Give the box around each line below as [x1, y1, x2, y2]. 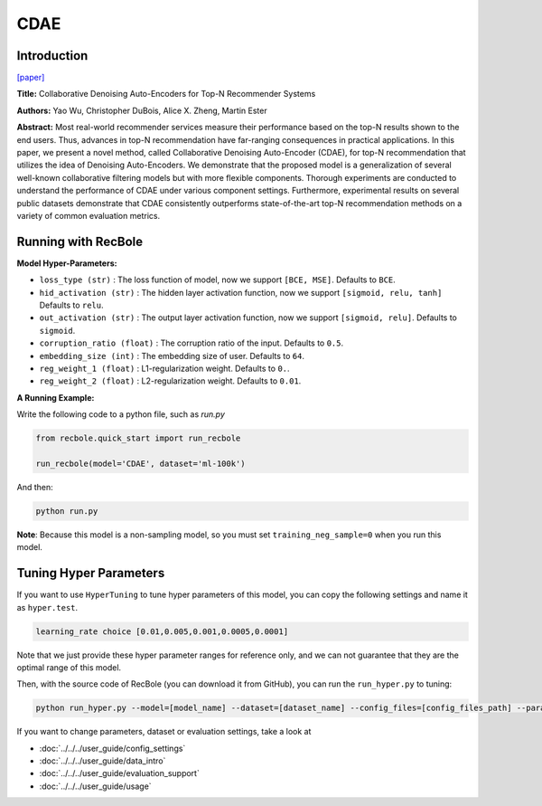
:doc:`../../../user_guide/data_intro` [39, 755, 166, 766]
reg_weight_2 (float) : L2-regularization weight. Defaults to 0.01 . [39, 375, 302, 386]
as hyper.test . [16, 602, 79, 612]
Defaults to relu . [39, 299, 104, 311]
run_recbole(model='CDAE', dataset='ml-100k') [35, 458, 246, 469]
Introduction [16, 48, 89, 63]
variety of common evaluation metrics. [16, 210, 161, 221]
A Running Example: [16, 392, 95, 403]
